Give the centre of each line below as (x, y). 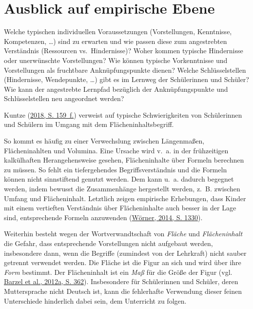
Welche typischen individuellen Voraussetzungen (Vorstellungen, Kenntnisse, (118, 31)
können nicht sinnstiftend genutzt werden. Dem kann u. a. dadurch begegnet (119, 179)
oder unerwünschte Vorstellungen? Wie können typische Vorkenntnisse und (116, 60)
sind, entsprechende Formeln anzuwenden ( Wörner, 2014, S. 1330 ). (103, 217)
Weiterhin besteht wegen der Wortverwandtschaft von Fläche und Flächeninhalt (123, 234)
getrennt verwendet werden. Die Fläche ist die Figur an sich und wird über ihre (123, 262)
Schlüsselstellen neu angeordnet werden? (64, 98)
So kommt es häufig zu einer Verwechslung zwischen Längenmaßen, (104, 141)
